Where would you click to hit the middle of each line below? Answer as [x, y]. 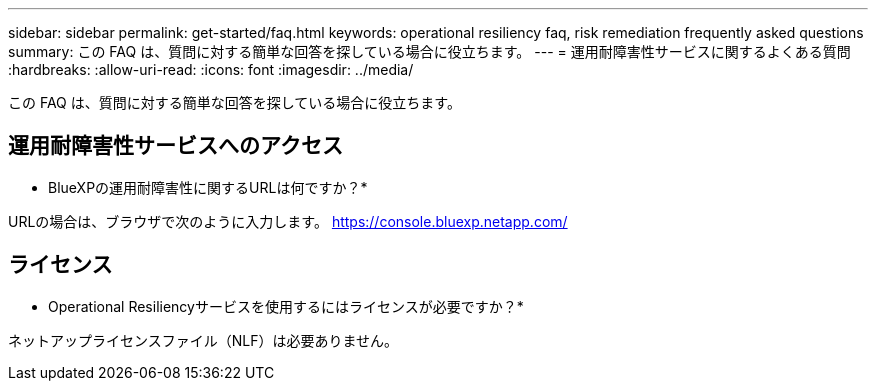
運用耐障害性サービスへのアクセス [175, 146]
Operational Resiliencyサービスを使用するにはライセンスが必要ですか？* [286, 306]
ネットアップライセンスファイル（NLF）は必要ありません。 [203, 340]
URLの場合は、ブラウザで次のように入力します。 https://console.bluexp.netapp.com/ [288, 221]
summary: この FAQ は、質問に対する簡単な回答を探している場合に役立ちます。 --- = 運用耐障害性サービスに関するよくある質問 [429, 51]
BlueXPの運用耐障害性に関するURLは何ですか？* [208, 187]
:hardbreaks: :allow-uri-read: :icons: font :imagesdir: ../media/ [211, 69]
